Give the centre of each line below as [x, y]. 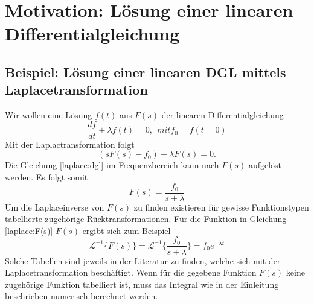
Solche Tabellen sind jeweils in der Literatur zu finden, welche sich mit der [143, 260]
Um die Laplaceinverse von [55, 207]
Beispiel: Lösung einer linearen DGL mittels [146, 71]
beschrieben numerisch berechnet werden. [82, 296]
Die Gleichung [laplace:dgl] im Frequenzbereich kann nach [112, 165]
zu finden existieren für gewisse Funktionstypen [221, 207]
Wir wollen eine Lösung [49, 115]
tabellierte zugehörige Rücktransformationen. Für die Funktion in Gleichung [146, 219]
